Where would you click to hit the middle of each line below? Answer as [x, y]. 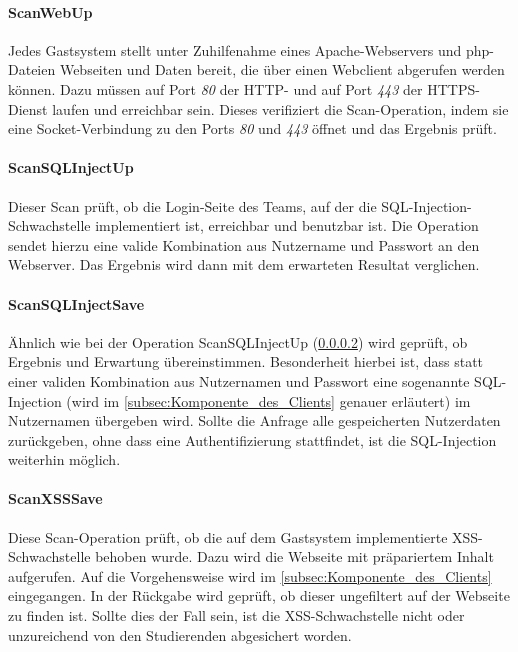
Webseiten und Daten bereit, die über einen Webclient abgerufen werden [282, 69]
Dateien [32, 69]
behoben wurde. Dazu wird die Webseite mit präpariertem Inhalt [294, 556]
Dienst [28, 108]
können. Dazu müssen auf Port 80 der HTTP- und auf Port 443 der [215, 88]
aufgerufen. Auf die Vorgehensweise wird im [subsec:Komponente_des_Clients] [250, 575]
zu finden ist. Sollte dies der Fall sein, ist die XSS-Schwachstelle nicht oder [236, 615]
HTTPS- [453, 88]
